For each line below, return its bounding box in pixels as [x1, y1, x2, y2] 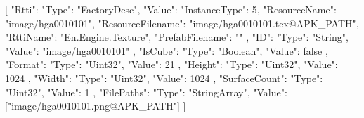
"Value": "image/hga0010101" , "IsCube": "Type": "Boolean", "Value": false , [5, 43, 328, 58]
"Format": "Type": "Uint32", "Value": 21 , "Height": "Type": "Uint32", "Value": [5, 57, 338, 72]
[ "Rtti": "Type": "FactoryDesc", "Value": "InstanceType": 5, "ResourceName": [5, 2, 337, 16]
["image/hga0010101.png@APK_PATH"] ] [5, 98, 186, 113]
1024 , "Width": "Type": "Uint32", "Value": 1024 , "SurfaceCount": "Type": [5, 70, 323, 85]
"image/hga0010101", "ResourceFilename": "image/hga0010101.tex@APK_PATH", [5, 15, 359, 30]
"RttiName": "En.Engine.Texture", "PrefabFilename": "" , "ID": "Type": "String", [5, 29, 349, 44]
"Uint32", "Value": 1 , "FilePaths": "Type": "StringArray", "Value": [5, 84, 287, 99]
